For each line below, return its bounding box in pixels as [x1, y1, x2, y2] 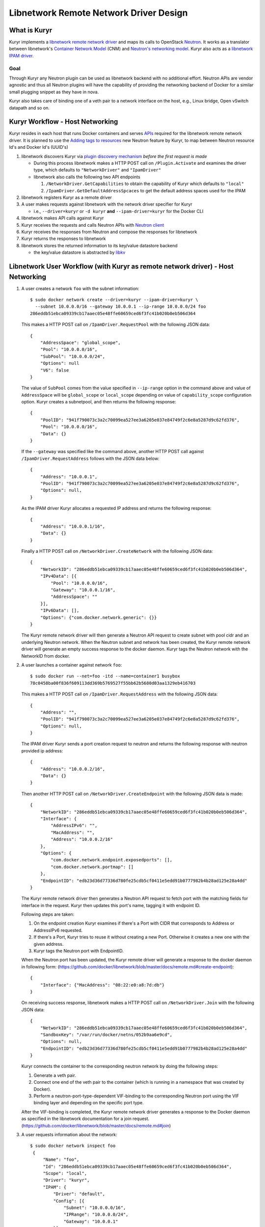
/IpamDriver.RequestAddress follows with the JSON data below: [21, 455, 159, 461]
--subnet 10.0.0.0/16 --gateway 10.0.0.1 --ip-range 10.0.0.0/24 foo [35, 304, 206, 309]
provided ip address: [21, 747, 63, 753]
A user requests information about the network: [21, 1132, 117, 1137]
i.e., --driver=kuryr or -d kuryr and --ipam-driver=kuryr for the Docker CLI [33, 208, 204, 214]
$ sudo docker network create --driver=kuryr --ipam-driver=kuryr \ [30, 297, 198, 302]
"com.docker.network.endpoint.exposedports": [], [51, 857, 173, 863]
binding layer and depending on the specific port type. [33, 1100, 144, 1106]
